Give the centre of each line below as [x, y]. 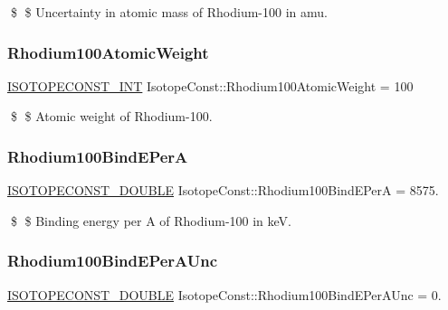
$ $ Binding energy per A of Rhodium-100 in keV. [151, 220]
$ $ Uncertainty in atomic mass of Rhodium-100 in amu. [169, 12]
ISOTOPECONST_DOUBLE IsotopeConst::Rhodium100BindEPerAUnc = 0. [224, 294]
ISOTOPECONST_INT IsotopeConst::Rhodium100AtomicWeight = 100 [210, 85]
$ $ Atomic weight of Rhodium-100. [111, 116]
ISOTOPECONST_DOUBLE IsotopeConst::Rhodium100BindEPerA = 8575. [223, 190]
